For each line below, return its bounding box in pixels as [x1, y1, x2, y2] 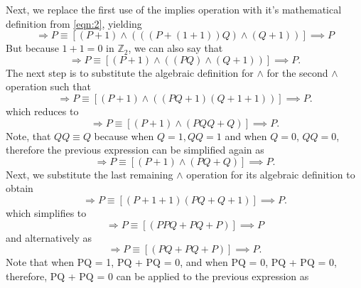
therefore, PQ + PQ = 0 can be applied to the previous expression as [6, 268, 309, 283]
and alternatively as [6, 230, 92, 245]
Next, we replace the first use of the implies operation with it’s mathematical [6, 2, 342, 16]
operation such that [6, 79, 91, 94]
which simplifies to [6, 205, 87, 220]
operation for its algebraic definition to [186, 166, 355, 181]
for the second [266, 65, 328, 80]
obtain [6, 181, 33, 196]
